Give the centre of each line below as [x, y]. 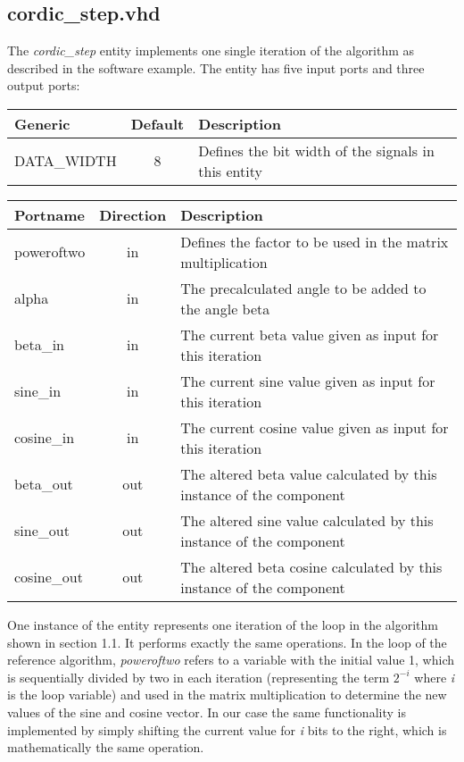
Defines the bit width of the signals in [316, 150]
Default [157, 123]
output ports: [44, 85]
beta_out [44, 484]
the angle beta [225, 308]
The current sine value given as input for [308, 381]
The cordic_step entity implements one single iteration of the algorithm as [211, 50]
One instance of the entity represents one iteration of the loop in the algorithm [223, 624]
